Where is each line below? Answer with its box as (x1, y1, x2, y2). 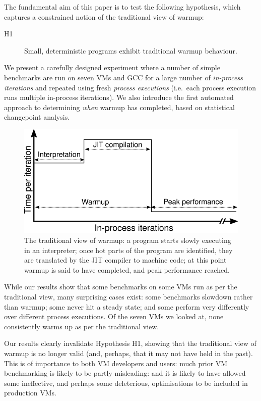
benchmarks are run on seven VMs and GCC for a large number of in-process (4, 72, 243, 82)
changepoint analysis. (4, 112, 70, 122)
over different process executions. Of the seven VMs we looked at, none (4, 311, 224, 322)
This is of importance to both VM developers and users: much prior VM (4, 358, 228, 368)
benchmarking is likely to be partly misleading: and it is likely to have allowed (4, 368, 246, 378)
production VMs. (4, 387, 56, 398)
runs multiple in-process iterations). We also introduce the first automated (4, 92, 234, 103)
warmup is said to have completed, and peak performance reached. (24, 264, 230, 275)
